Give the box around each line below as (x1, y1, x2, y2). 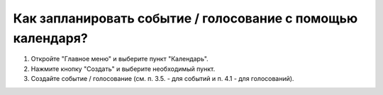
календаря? (13, 30, 88, 46)
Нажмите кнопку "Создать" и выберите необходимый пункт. (30, 64, 216, 73)
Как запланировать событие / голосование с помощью (13, 11, 358, 26)
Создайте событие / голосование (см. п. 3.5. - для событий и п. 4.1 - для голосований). (30, 75, 294, 83)
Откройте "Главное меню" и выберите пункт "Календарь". (30, 55, 209, 63)
